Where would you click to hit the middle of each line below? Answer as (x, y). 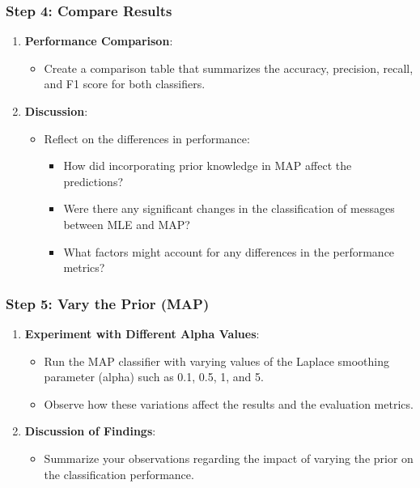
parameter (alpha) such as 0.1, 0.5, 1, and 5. (154, 377)
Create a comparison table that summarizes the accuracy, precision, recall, (229, 68)
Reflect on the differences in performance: (147, 138)
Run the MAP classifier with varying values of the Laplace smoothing (217, 361)
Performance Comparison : (99, 41)
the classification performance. (119, 474)
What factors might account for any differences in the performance (229, 251)
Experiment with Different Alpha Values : (142, 333)
